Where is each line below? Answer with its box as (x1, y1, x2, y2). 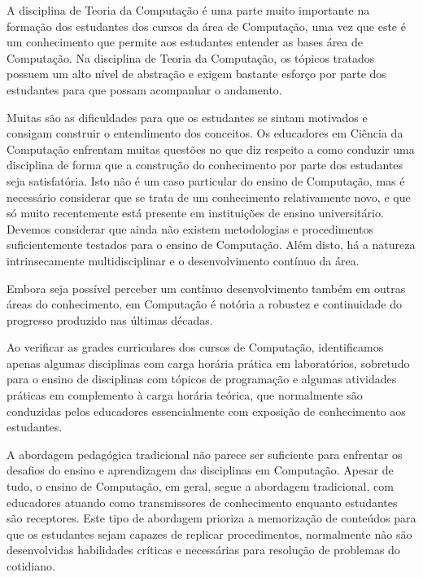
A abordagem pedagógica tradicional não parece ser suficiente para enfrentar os (7, 445, 403, 462)
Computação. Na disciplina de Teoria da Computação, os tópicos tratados (7, 49, 375, 66)
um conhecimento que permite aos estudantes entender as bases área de (7, 33, 364, 50)
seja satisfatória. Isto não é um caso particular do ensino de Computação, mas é (7, 172, 405, 189)
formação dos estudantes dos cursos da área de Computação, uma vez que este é (7, 17, 406, 34)
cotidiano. (7, 557, 55, 574)
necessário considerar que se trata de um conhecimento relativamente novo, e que (7, 188, 411, 205)
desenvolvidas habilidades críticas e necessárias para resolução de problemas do (7, 541, 400, 558)
